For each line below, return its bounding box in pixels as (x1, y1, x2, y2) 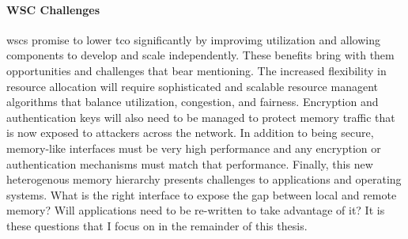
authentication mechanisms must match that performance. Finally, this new (6, 155, 373, 172)
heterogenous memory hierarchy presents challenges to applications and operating (6, 171, 402, 188)
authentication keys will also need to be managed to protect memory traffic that (6, 108, 395, 125)
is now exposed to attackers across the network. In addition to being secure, (6, 124, 374, 141)
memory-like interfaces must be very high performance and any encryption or (6, 139, 381, 156)
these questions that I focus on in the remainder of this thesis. (6, 217, 308, 233)
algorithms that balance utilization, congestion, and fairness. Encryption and (6, 93, 379, 110)
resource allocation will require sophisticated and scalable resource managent (6, 78, 378, 94)
